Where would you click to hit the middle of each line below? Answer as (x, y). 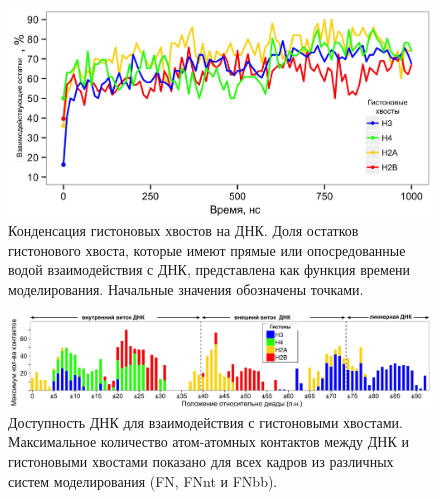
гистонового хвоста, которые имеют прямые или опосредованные (207, 249)
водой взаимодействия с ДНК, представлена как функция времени (209, 269)
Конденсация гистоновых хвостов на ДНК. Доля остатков (183, 230)
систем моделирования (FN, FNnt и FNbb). (143, 480)
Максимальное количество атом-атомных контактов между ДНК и (208, 441)
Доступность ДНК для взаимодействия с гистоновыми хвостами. (205, 421)
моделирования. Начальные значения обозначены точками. (186, 288)
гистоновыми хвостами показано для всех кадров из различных (201, 461)
